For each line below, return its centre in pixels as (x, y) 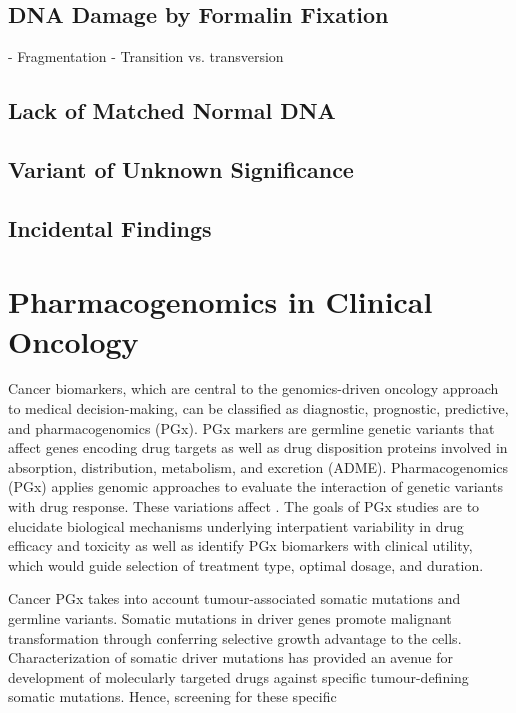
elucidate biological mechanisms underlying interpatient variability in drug (236, 525)
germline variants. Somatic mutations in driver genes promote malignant (230, 617)
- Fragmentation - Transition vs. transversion (146, 56)
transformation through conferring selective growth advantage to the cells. (235, 637)
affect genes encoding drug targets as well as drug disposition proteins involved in (258, 447)
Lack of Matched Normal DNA (172, 110)
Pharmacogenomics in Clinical (220, 301)
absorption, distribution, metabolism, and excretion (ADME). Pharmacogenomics (258, 466)
